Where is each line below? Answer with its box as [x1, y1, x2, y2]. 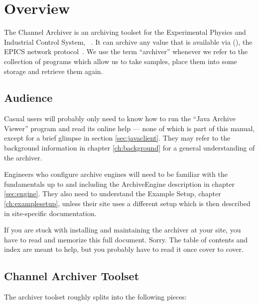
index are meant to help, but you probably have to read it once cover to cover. [4, 244, 244, 254]
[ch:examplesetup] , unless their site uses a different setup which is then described [4, 198, 251, 209]
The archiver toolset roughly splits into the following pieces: [4, 292, 187, 302]
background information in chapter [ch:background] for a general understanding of [4, 143, 255, 153]
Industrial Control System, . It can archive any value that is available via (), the [4, 36, 253, 47]
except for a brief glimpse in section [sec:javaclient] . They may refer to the [4, 133, 231, 143]
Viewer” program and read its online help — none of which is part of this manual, [4, 123, 255, 133]
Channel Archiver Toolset [4, 268, 139, 284]
